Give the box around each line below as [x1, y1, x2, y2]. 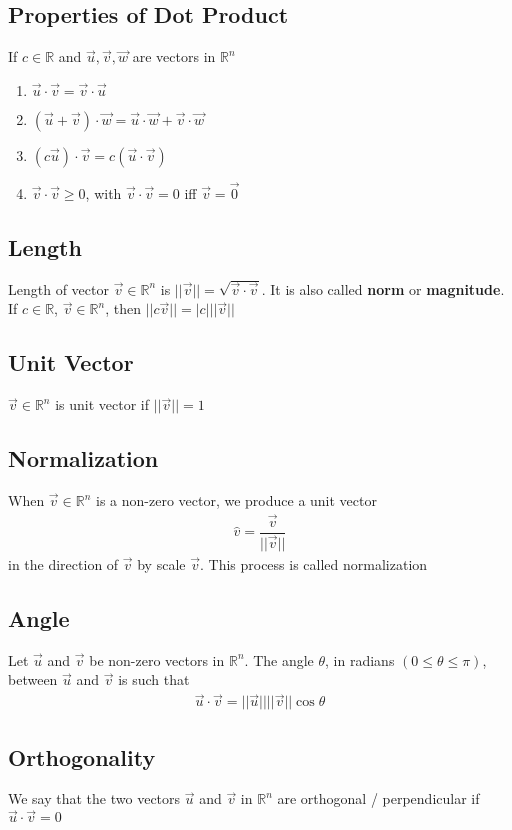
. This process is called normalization [199, 553, 428, 574]
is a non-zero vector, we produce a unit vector [96, 490, 377, 510]
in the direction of [8, 553, 119, 574]
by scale [137, 553, 186, 574]
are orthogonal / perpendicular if [277, 788, 480, 809]
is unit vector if [55, 394, 150, 415]
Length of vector [8, 278, 109, 299]
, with [85, 183, 122, 204]
